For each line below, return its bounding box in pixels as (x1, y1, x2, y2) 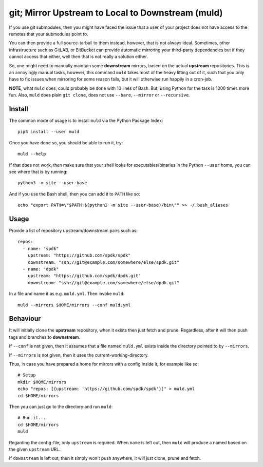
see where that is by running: (9, 169, 68, 175)
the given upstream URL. (9, 446, 60, 452)
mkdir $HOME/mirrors (18, 379, 67, 385)
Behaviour (9, 314, 41, 323)
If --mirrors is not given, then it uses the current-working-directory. (9, 352, 149, 358)
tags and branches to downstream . (9, 334, 80, 340)
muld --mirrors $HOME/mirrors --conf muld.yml (18, 302, 131, 308)
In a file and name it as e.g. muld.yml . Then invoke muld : (9, 291, 125, 297)
